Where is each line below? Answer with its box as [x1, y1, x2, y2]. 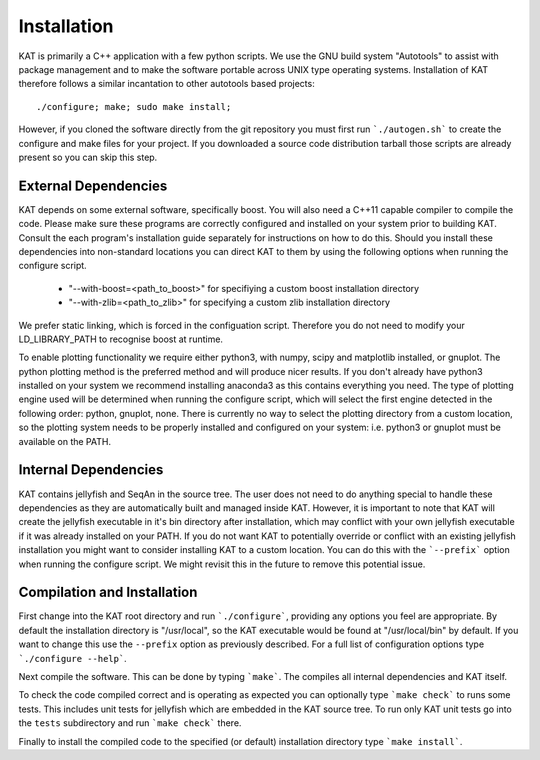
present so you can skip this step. [18, 151, 158, 163]
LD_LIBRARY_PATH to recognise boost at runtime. [18, 333, 224, 345]
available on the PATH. [18, 435, 112, 447]
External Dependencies [18, 177, 168, 194]
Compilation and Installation [18, 584, 198, 601]
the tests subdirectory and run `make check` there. [18, 717, 242, 729]
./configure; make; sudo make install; [36, 101, 232, 112]
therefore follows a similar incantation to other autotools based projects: [18, 78, 315, 90]
